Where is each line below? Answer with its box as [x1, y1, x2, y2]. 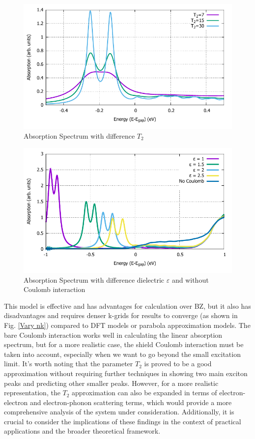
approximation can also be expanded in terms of [72, 387, 217, 398]
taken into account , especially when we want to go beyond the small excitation [4, 349, 241, 359]
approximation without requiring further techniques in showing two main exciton [4, 368, 248, 378]
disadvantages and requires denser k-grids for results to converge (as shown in [4, 310, 238, 321]
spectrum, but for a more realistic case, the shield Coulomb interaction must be [4, 339, 244, 350]
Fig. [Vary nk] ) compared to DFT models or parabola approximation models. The [4, 320, 251, 330]
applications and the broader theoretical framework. [4, 426, 161, 436]
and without [171, 274, 209, 285]
